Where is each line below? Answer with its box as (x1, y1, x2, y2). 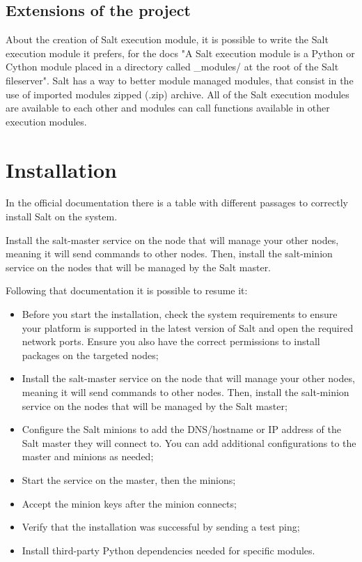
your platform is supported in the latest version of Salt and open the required (22, 320, 354, 335)
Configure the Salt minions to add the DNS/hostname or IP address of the (22, 422, 341, 436)
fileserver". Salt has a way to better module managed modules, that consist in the (6, 73, 354, 87)
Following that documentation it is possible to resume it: (6, 283, 248, 298)
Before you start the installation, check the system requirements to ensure (22, 307, 338, 321)
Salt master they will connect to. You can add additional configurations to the (22, 435, 356, 450)
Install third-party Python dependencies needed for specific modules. (22, 542, 315, 557)
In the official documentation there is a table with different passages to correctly (6, 195, 348, 210)
